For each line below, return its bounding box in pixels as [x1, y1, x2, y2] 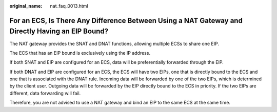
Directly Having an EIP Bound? [9, 27, 109, 36]
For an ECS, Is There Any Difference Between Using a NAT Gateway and [9, 16, 243, 25]
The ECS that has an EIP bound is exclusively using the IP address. [9, 50, 151, 56]
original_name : [9, 3, 43, 9]
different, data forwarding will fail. [9, 90, 81, 96]
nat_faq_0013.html [50, 3, 88, 9]
